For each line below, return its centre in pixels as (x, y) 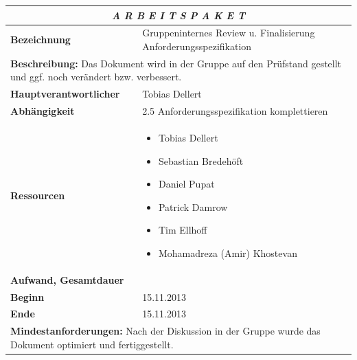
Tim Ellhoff (183, 230)
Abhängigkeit (43, 111)
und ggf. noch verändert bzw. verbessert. (96, 77)
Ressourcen (38, 195)
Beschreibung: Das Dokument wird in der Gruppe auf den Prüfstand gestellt (176, 63)
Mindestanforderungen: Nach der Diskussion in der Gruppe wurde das (165, 331)
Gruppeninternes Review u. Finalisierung (229, 33)
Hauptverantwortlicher (65, 94)
